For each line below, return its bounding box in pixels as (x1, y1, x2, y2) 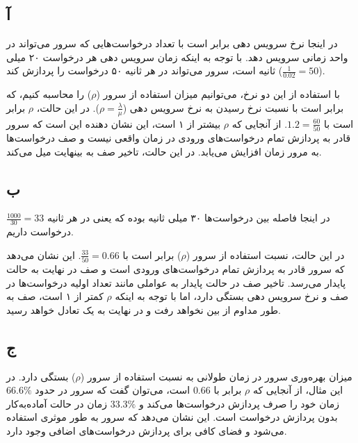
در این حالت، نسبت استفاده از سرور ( (186, 247, 345, 262)
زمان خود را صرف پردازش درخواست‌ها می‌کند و (138, 396, 339, 410)
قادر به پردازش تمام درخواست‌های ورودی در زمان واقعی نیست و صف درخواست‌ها (6, 130, 351, 144)
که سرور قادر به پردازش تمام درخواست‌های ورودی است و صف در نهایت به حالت (6, 262, 345, 276)
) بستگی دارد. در (6, 369, 76, 383)
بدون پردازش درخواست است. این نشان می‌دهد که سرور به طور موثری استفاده (6, 410, 338, 424)
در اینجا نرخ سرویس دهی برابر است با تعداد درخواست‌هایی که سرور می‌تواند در (6, 36, 338, 51)
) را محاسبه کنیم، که (6, 87, 92, 101)
